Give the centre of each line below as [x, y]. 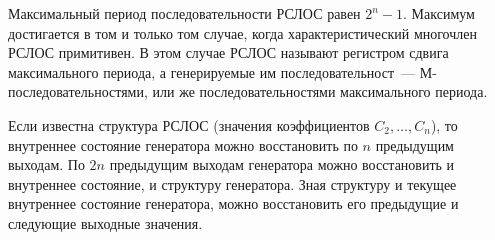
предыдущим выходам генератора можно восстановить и [282, 164]
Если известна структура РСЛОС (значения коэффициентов [189, 124]
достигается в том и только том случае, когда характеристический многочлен [242, 32]
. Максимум [439, 13]
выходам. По [46, 164]
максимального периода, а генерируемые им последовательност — [212, 71]
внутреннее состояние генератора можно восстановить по [183, 144]
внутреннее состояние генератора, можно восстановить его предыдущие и [233, 203]
